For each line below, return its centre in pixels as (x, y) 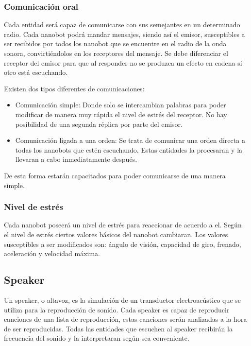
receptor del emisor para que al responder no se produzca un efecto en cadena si (123, 62)
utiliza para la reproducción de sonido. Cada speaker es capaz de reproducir (117, 309)
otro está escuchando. (36, 72)
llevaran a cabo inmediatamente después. (76, 159)
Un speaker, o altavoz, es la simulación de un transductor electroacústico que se (122, 300)
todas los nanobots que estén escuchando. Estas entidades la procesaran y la (129, 149)
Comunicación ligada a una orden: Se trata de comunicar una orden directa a (130, 140)
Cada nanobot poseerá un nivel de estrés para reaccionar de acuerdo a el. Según (123, 225)
